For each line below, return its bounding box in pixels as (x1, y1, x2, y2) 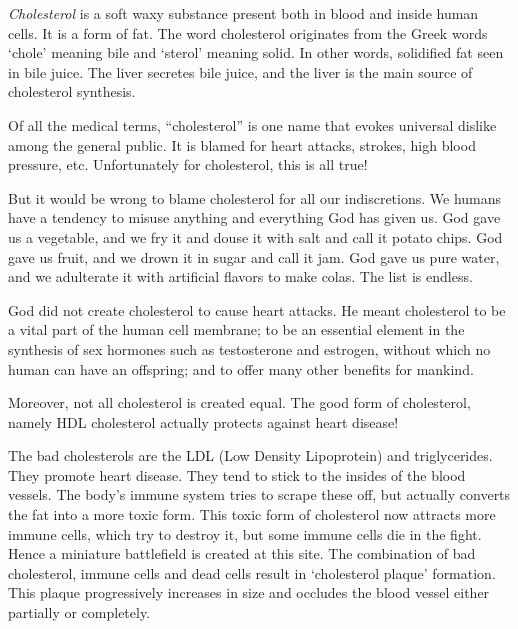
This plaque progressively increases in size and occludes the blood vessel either (8, 582, 490, 603)
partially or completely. (8, 602, 151, 623)
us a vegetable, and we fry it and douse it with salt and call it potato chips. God (8, 226, 503, 247)
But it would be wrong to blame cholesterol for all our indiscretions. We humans (8, 187, 502, 208)
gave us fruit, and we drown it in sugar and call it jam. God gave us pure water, (8, 246, 500, 267)
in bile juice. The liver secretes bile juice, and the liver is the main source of (8, 61, 473, 82)
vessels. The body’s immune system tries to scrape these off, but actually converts (8, 484, 511, 505)
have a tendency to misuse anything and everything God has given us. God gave (8, 207, 501, 228)
